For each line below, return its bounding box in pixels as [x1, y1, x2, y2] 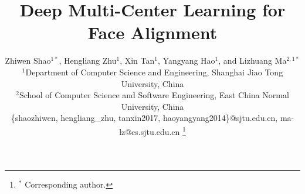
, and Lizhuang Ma [218, 54, 287, 67]
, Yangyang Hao [157, 54, 215, 67]
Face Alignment [87, 20, 218, 44]
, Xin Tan [120, 54, 155, 67]
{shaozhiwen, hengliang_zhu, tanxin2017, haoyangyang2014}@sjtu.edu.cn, [11, 112, 278, 124]
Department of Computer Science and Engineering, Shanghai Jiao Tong [25, 65, 283, 78]
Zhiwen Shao [5, 54, 51, 67]
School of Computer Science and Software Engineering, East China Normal [19, 89, 289, 101]
